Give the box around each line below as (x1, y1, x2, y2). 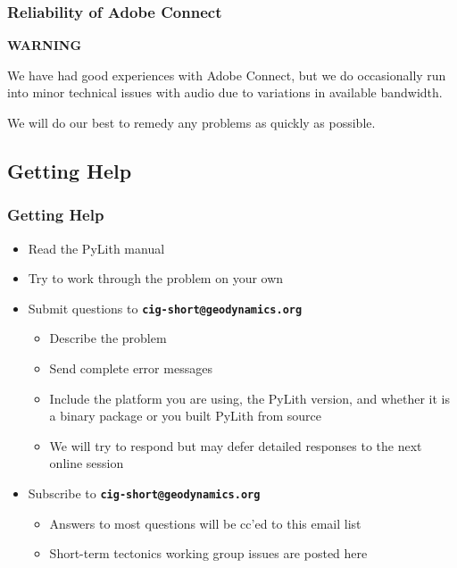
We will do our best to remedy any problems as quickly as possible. (7, 113, 376, 131)
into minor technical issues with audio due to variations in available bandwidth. (7, 83, 443, 102)
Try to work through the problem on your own (28, 269, 284, 288)
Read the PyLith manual (28, 238, 165, 257)
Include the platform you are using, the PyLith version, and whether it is (49, 388, 451, 407)
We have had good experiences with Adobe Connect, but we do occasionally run (7, 65, 446, 84)
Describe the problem (49, 329, 167, 347)
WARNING (7, 36, 82, 54)
